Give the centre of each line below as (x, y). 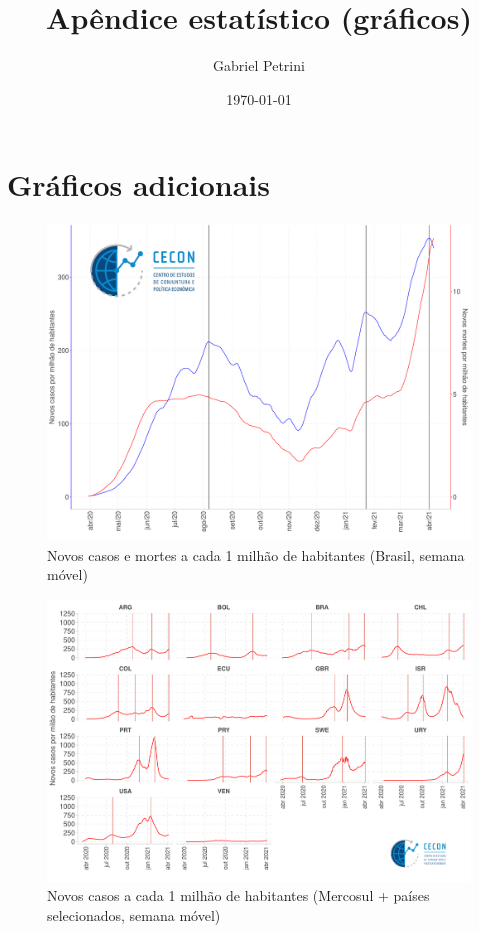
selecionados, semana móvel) (134, 914)
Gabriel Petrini (259, 65)
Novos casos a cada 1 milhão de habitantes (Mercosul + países (238, 895)
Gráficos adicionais (138, 184)
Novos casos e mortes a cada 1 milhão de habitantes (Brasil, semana (256, 554)
